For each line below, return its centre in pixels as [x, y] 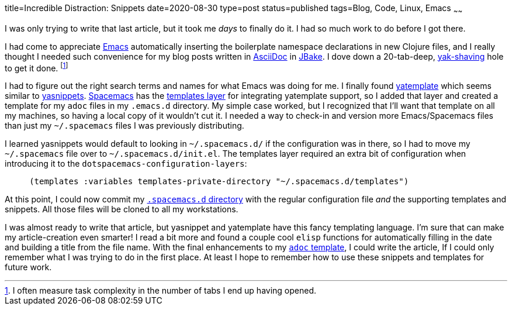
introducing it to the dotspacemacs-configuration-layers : [126, 164]
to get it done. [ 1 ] [37, 67]
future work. [28, 267]
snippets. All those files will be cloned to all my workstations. [122, 209]
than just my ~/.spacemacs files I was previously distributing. [124, 126]
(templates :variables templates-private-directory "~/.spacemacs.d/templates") [219, 182]
